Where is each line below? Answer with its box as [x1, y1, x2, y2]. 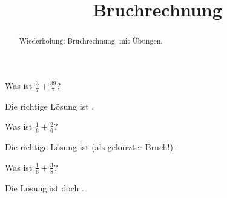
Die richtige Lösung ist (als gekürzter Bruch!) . [5, 140, 179, 153]
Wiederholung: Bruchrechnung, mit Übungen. [19, 36, 163, 46]
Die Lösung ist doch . [5, 181, 84, 194]
